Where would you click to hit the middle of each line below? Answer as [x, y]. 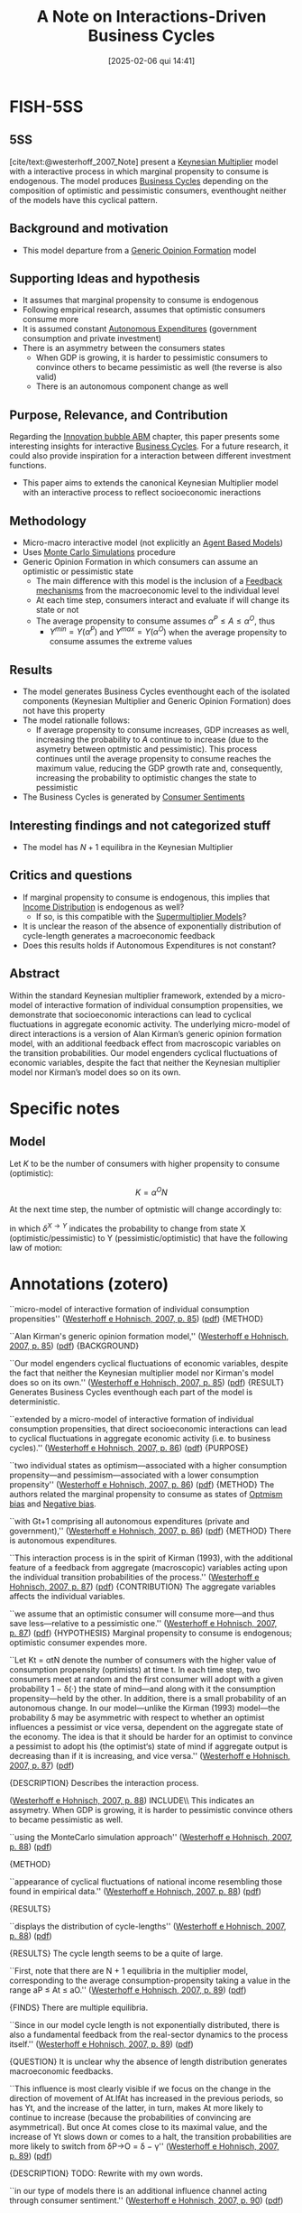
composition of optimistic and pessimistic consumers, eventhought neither [148, 190]
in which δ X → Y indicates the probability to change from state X [128, 1227]
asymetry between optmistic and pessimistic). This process [146, 749]
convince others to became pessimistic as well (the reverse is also [159, 367]
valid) [46, 377]
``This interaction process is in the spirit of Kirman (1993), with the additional [151, 1558]
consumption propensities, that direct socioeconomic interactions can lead [148, 1429]
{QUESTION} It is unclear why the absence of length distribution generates [148, 2061]
